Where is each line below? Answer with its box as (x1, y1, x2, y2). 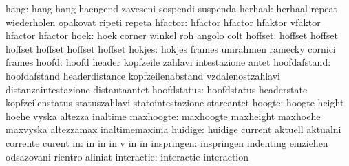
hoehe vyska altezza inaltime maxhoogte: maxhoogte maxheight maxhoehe (6, 108, 321, 123)
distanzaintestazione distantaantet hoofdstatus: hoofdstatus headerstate (6, 82, 308, 96)
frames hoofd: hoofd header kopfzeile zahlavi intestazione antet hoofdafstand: (6, 55, 331, 69)
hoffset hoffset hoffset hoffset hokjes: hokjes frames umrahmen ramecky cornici (6, 41, 336, 56)
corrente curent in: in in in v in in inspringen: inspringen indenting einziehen (6, 135, 328, 150)
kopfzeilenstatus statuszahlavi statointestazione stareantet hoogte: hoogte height (6, 95, 344, 110)
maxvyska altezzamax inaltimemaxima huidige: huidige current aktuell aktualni (6, 122, 341, 137)
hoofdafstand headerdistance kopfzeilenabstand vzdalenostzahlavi (6, 68, 281, 82)
